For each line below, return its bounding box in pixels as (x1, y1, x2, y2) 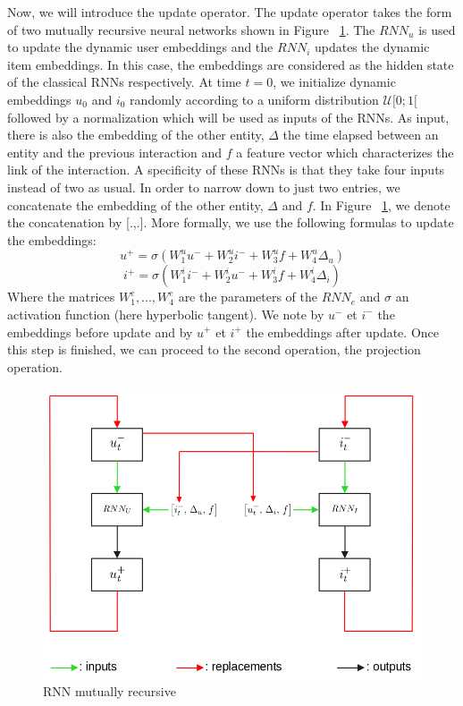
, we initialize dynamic (273, 72, 396, 91)
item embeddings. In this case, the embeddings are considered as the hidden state (7, 55, 454, 73)
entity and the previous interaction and (7, 142, 223, 161)
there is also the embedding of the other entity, (7, 125, 265, 144)
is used (418, 20, 456, 38)
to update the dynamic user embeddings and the (7, 38, 274, 56)
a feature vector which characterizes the (236, 142, 454, 161)
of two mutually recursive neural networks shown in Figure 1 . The (7, 20, 375, 38)
